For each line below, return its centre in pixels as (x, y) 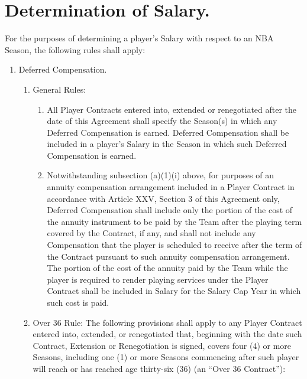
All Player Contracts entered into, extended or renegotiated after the (172, 109)
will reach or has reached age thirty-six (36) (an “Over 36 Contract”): (159, 368)
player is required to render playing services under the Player (158, 279)
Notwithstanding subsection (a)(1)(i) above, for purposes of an (160, 175)
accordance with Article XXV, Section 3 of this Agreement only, (163, 198)
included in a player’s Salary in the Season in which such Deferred (167, 144)
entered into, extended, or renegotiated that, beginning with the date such (167, 334)
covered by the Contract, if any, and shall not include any (151, 233)
